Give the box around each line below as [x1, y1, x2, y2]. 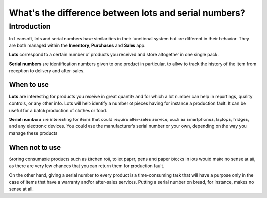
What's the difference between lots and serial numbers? [9, 7, 246, 18]
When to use [9, 80, 49, 89]
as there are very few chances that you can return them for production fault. [9, 163, 165, 169]
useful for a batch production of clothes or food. [9, 107, 107, 113]
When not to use [9, 143, 61, 152]
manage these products [9, 130, 58, 136]
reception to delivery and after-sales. [9, 67, 85, 74]
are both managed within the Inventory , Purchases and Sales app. [9, 42, 146, 48]
